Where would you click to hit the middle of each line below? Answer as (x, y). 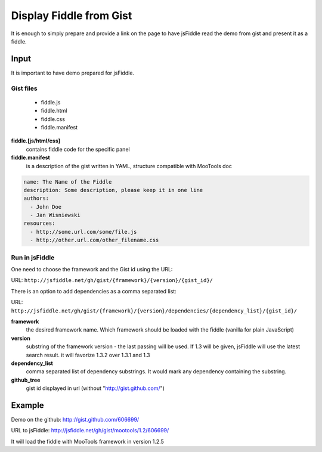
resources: (39, 223)
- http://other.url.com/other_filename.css (95, 240)
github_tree (26, 380)
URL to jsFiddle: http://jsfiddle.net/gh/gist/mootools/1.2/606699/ (90, 431)
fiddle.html (54, 111)
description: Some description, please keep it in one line (113, 190)
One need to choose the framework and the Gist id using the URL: (92, 269)
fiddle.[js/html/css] (36, 141)
